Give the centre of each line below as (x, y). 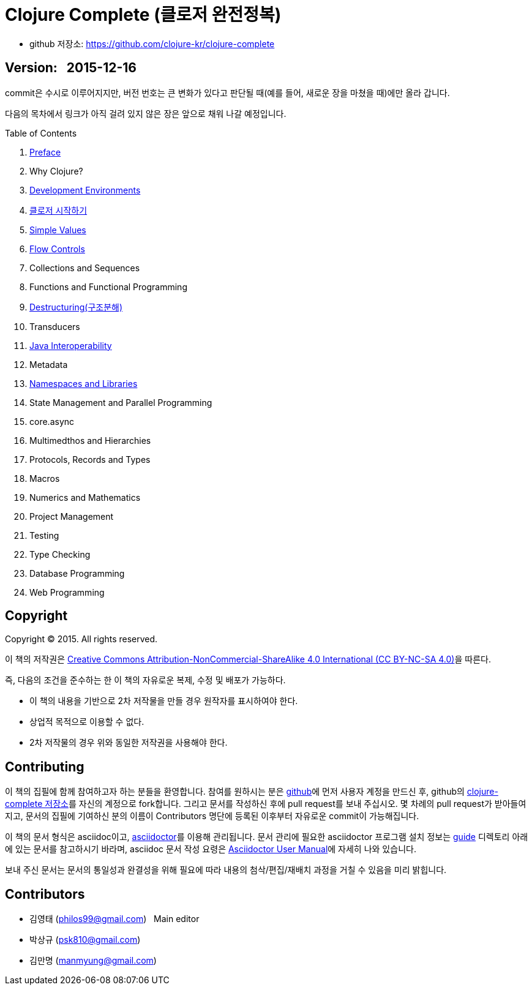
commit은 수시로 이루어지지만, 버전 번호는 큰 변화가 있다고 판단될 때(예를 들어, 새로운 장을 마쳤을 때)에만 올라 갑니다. (227, 92)
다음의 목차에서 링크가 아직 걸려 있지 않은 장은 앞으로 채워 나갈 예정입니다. (146, 113)
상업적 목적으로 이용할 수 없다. (87, 722)
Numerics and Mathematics (85, 497)
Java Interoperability (71, 345)
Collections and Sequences (85, 268)
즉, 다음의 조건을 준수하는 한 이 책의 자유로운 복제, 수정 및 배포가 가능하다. (145, 680)
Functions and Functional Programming (108, 287)
